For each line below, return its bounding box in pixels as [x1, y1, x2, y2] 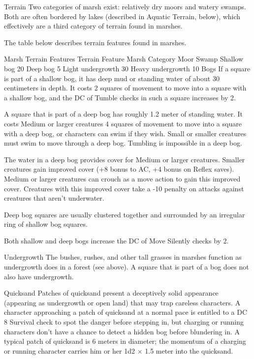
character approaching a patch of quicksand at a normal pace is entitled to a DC [4, 307, 247, 317]
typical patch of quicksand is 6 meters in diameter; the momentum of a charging [4, 336, 246, 346]
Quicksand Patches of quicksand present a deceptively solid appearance [4, 288, 219, 298]
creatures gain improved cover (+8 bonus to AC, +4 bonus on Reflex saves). [4, 164, 234, 174]
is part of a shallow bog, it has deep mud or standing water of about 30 [4, 73, 220, 83]
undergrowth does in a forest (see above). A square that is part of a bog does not [4, 262, 249, 272]
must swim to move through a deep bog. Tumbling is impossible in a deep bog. [4, 138, 242, 148]
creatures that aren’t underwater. [4, 193, 104, 203]
